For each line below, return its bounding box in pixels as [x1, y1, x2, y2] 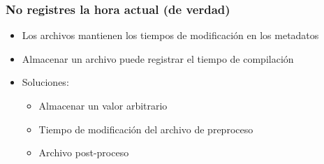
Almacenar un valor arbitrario [38, 98, 168, 112]
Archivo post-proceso [38, 145, 129, 160]
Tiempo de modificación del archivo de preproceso [38, 121, 253, 136]
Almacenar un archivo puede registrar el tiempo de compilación [22, 51, 294, 66]
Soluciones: [22, 75, 69, 89]
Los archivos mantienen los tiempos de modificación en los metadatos [22, 28, 319, 43]
